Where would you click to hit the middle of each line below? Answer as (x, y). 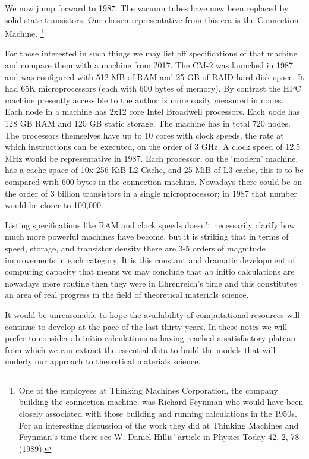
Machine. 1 (24, 32)
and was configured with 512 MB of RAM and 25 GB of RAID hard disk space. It (154, 76)
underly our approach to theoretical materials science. (103, 361)
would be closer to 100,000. (54, 205)
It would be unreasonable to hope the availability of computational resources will (152, 314)
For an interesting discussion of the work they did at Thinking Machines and (159, 425)
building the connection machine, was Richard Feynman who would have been (161, 402)
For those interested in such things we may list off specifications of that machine (151, 53)
